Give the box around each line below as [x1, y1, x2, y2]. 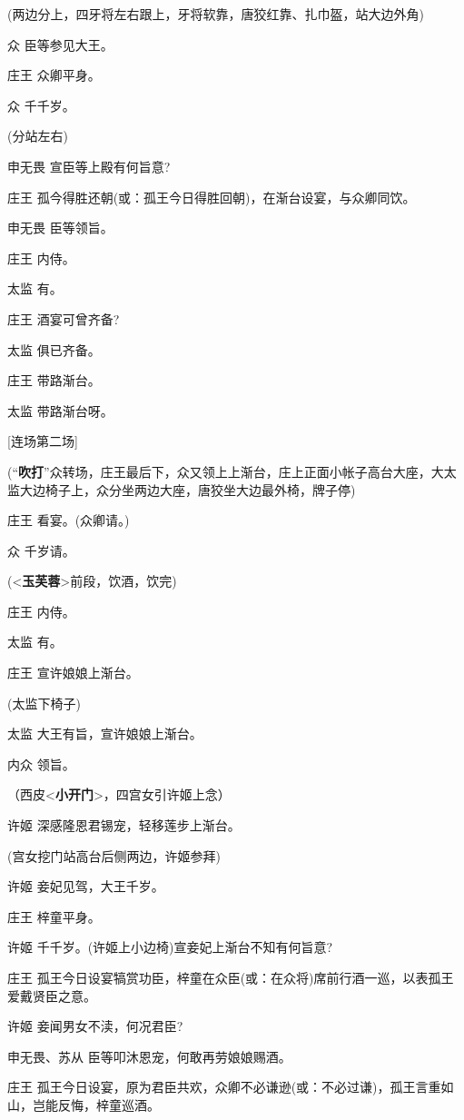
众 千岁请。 [7, 540, 75, 560]
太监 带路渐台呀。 [7, 401, 114, 420]
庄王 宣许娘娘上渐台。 [7, 663, 139, 682]
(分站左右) [7, 126, 68, 145]
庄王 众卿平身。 [7, 65, 101, 84]
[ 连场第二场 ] [7, 431, 78, 451]
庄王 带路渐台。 [7, 371, 101, 390]
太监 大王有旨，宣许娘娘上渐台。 [7, 724, 202, 743]
